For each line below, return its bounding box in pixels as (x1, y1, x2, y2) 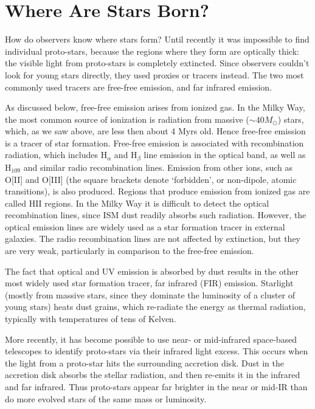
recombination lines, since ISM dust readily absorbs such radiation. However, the (5, 208, 306, 221)
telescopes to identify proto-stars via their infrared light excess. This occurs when (5, 345, 308, 357)
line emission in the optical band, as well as (144, 148, 306, 161)
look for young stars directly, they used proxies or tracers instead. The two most (5, 68, 304, 81)
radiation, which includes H (5, 148, 108, 161)
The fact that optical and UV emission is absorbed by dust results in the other (5, 264, 299, 277)
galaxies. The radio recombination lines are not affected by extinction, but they (5, 232, 300, 245)
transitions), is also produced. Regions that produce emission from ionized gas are (5, 185, 310, 198)
